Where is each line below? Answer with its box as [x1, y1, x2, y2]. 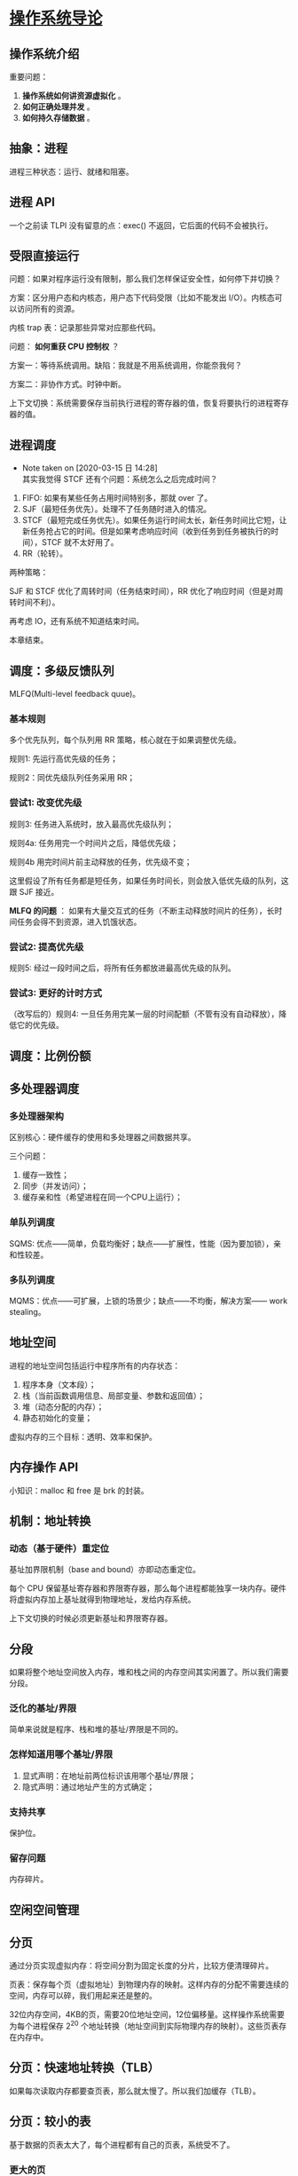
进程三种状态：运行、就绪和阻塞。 [9, 166, 134, 177]
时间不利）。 [16, 597, 60, 608]
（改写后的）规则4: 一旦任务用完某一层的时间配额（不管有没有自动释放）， [9, 1009, 279, 1019]
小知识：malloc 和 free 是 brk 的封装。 [9, 1484, 149, 1496]
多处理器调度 [9, 1081, 80, 1096]
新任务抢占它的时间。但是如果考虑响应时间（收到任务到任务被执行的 [21, 526, 271, 537]
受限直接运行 [9, 249, 80, 264]
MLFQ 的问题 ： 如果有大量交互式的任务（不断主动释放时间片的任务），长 [9, 905, 275, 915]
